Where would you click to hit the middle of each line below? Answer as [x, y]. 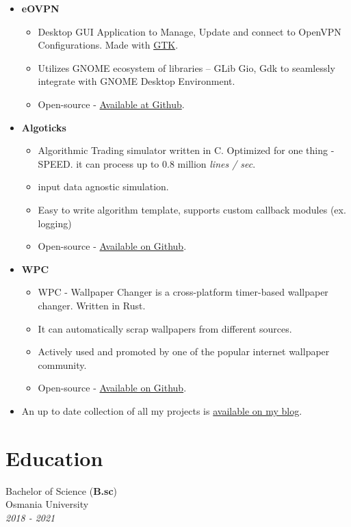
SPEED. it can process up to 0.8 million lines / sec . [147, 163]
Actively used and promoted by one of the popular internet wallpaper [184, 351]
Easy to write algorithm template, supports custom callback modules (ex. [192, 209]
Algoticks [44, 127]
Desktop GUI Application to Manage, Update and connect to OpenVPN [190, 31]
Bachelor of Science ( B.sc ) [62, 490]
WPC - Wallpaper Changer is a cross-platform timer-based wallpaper [183, 292]
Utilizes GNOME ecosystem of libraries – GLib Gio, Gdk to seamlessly [186, 67]
